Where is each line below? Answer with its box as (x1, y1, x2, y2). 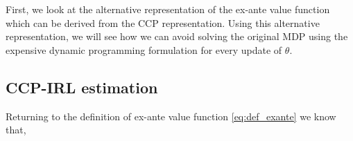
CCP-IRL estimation (6, 76, 158, 97)
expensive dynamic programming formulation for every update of (6, 42, 282, 57)
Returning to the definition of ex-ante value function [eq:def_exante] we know (6, 109, 336, 123)
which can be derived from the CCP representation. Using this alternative (6, 15, 320, 30)
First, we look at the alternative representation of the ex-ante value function (6, 2, 330, 16)
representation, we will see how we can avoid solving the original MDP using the (6, 29, 348, 44)
